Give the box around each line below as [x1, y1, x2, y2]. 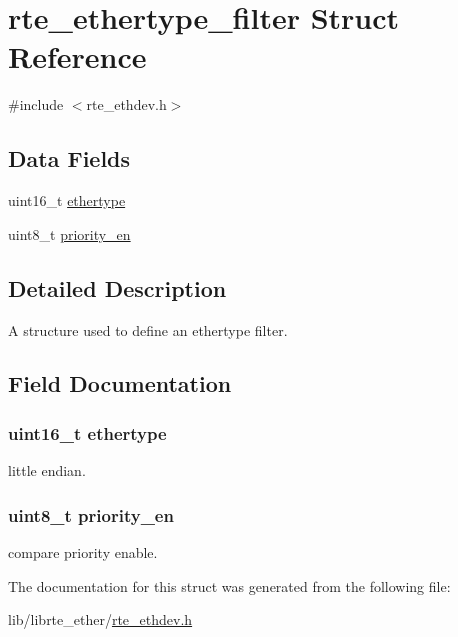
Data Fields [8, 143, 131, 174]
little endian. [8, 460, 86, 481]
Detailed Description [8, 272, 227, 303]
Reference [8, 36, 147, 77]
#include [8, 94, 64, 115]
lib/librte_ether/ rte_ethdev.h [8, 609, 193, 630]
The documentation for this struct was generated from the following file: [8, 575, 451, 596]
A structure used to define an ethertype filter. [8, 319, 288, 340]
